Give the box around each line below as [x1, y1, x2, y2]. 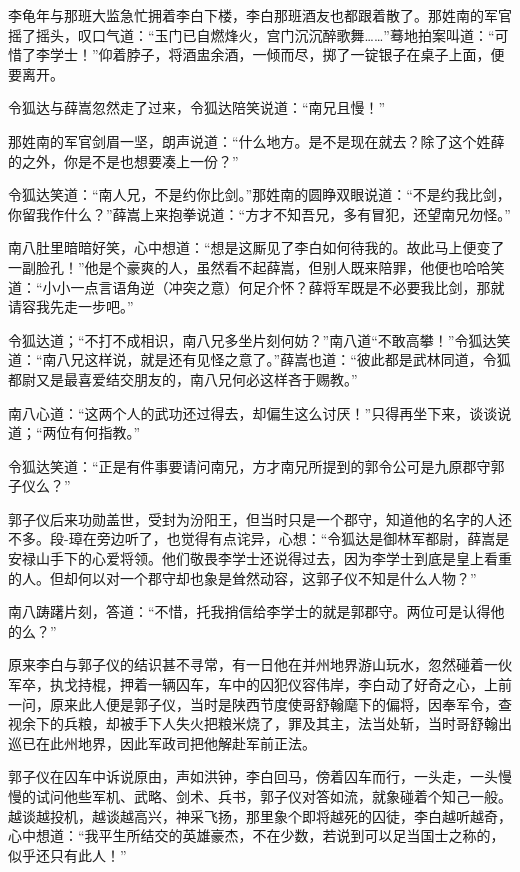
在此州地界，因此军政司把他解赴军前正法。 [35, 732, 316, 753]
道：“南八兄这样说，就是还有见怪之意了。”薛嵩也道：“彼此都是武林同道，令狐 [8, 349, 511, 370]
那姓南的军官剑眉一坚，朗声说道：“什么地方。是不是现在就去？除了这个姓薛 [8, 130, 505, 151]
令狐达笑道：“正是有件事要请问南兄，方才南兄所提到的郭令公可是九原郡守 [8, 455, 491, 476]
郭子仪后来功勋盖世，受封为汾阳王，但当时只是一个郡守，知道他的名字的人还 [8, 508, 512, 529]
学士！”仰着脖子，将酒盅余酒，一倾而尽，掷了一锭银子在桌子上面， [49, 44, 491, 65]
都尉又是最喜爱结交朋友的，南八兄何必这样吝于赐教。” [8, 368, 358, 389]
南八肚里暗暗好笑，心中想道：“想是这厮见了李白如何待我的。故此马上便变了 [8, 237, 505, 258]
